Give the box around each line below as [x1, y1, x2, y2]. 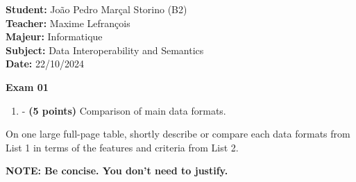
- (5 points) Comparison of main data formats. [22, 103, 226, 117]
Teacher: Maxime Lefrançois [6, 15, 130, 30]
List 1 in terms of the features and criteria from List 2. [6, 140, 239, 154]
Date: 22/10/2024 [6, 56, 84, 71]
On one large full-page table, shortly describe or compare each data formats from [6, 126, 350, 141]
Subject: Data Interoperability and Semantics [6, 42, 204, 57]
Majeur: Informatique [6, 29, 103, 44]
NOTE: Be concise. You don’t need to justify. [6, 163, 228, 178]
